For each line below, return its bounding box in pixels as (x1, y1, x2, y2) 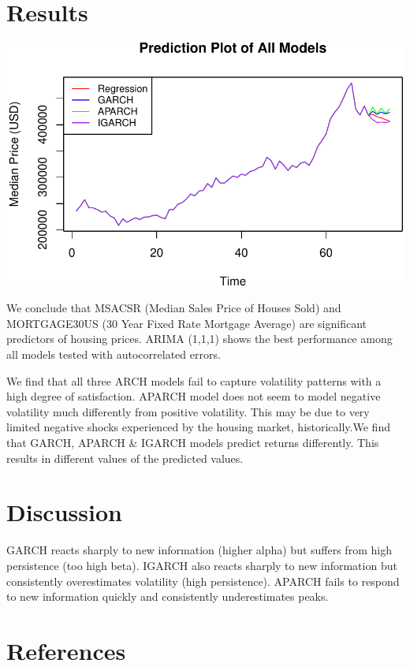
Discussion (6, 496, 122, 528)
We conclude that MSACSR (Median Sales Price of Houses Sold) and (6, 300, 341, 316)
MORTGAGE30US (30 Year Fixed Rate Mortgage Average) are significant (6, 315, 367, 331)
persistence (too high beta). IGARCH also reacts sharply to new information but (6, 557, 397, 573)
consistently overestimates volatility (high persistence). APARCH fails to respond (6, 572, 400, 589)
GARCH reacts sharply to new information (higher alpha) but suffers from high (6, 542, 392, 558)
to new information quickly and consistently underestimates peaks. (6, 588, 329, 605)
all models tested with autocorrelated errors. (6, 346, 221, 363)
